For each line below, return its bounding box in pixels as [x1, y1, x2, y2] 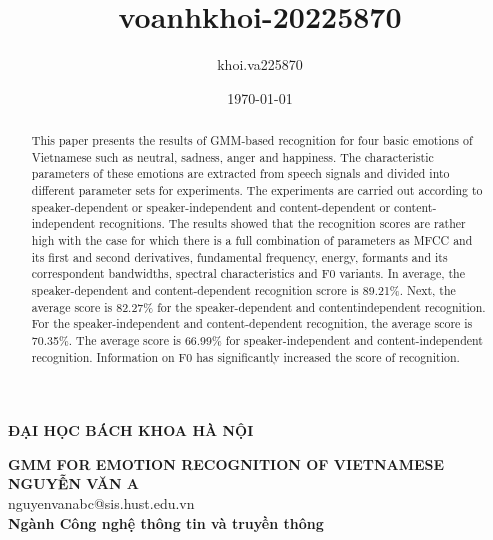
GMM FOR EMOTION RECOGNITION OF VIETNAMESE [8, 453, 445, 474]
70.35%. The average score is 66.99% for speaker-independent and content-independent [31, 331, 483, 348]
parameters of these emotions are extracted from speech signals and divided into [31, 165, 450, 182]
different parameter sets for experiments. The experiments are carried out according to [31, 182, 483, 199]
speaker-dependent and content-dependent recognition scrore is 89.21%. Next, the [31, 282, 456, 299]
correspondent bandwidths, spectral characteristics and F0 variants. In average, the [31, 265, 465, 282]
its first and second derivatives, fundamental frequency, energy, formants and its [31, 248, 448, 265]
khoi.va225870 [217, 54, 303, 75]
